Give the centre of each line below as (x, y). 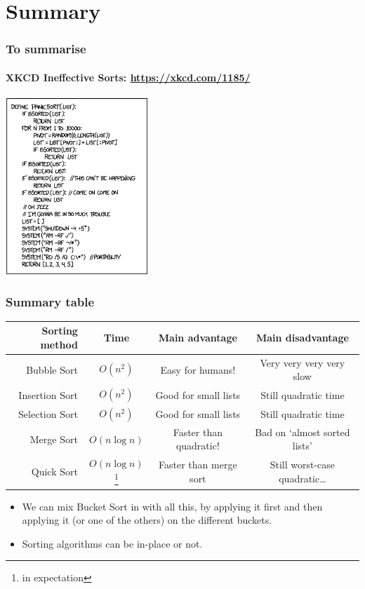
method (59, 345)
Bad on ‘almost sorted (303, 432)
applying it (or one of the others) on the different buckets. (147, 520)
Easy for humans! (198, 369)
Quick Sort (54, 471)
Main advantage (198, 338)
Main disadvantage (302, 338)
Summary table (50, 301)
